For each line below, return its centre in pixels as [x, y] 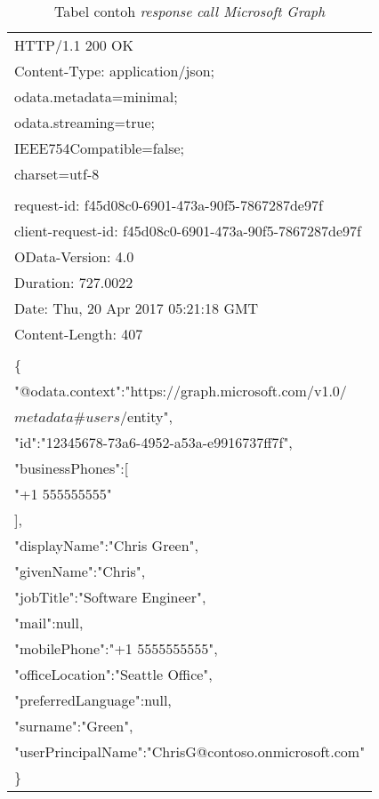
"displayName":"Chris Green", [106, 545]
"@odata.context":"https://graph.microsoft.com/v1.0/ [181, 391]
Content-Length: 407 [79, 334]
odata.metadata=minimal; [96, 96]
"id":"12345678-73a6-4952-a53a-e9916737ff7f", [153, 442]
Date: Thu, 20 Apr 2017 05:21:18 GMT [137, 308]
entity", [150, 416]
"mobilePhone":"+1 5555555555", [116, 648]
